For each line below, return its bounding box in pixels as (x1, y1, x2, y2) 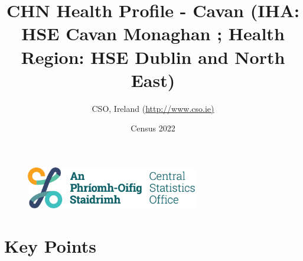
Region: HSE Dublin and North (21, 44, 285, 69)
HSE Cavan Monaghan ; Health (21, 21, 285, 46)
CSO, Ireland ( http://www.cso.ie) (92, 102, 214, 114)
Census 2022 (131, 122, 175, 134)
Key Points (4, 233, 97, 257)
